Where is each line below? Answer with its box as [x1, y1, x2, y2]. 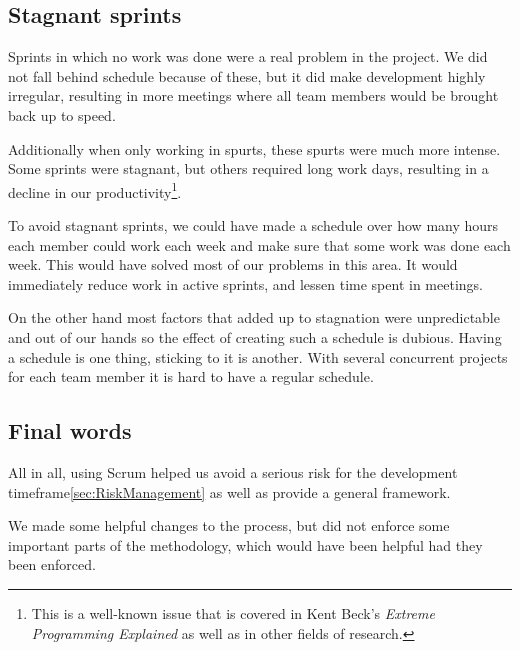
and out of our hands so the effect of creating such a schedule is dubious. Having [8, 326, 502, 347]
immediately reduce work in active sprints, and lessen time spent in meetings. [8, 273, 483, 294]
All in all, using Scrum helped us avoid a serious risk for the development [8, 461, 458, 482]
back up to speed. [8, 104, 116, 125]
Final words [8, 415, 132, 446]
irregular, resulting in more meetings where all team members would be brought [8, 85, 499, 106]
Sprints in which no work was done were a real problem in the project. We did [8, 46, 488, 67]
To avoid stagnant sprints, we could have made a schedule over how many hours [8, 215, 499, 236]
